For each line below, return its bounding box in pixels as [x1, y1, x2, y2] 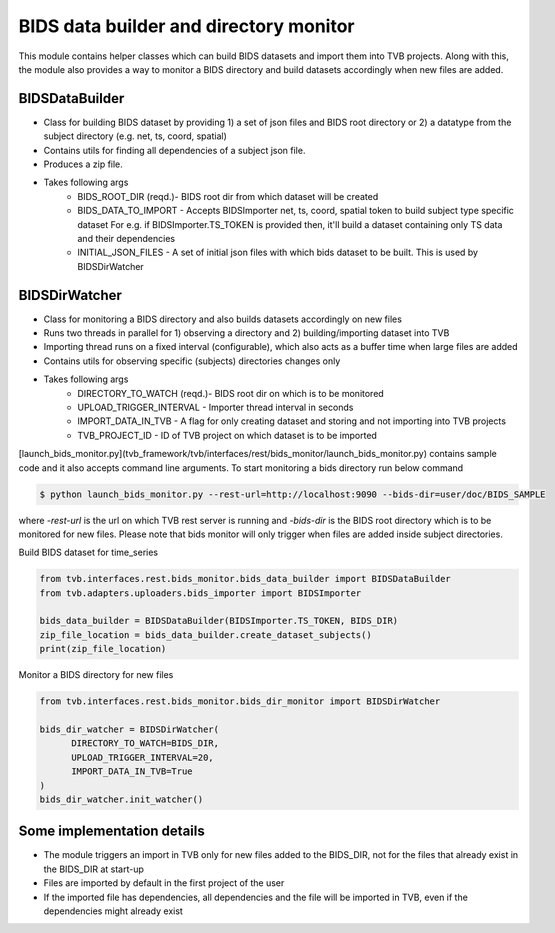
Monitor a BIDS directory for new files [18, 669, 174, 681]
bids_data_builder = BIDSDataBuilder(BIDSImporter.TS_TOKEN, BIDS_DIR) [39, 615, 399, 627]
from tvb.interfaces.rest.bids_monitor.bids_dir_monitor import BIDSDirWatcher [39, 696, 441, 707]
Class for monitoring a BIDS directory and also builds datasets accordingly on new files [43, 313, 402, 325]
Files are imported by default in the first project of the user [43, 877, 285, 889]
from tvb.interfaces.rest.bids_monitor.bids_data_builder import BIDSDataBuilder [39, 573, 452, 585]
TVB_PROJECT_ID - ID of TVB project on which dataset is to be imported [77, 429, 377, 441]
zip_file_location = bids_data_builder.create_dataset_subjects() [39, 629, 372, 640]
